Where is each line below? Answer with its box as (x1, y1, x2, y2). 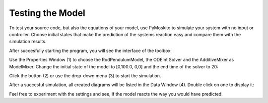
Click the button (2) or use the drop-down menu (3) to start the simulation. (9, 72, 161, 79)
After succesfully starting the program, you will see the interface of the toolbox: (9, 48, 172, 53)
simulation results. (9, 39, 47, 45)
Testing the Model (9, 7, 85, 18)
